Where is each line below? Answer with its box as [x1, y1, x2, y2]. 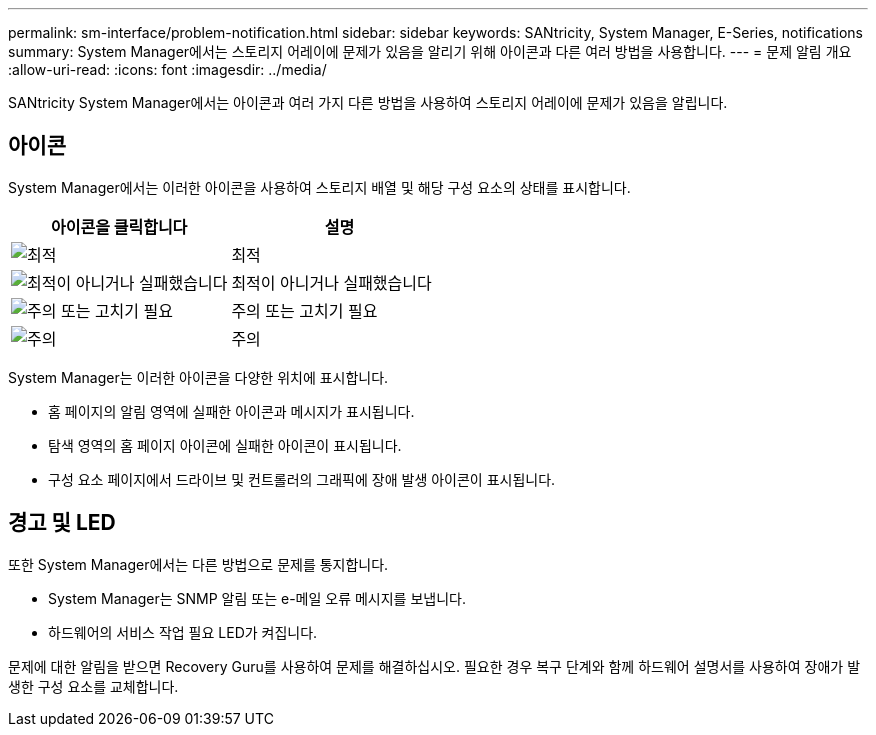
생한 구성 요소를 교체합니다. [8, 677, 179, 695]
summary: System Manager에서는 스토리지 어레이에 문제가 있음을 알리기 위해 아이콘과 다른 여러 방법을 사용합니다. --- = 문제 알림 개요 [8, 43, 852, 60]
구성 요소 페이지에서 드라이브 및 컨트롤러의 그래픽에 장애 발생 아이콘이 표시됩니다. [48, 470, 556, 488]
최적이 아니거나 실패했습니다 [231, 272, 432, 293]
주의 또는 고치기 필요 [231, 300, 378, 321]
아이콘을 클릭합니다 [51, 216, 188, 237]
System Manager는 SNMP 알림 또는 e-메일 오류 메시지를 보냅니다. [48, 589, 466, 607]
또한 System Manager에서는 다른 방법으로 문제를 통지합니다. [8, 555, 389, 573]
